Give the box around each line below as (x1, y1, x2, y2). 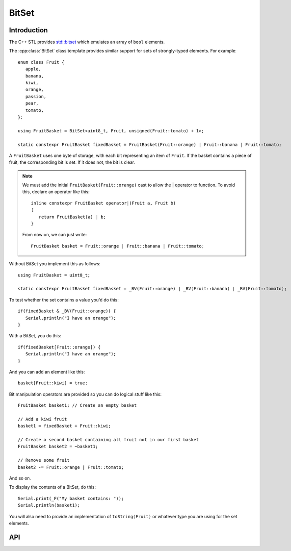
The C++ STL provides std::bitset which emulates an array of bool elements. (9, 39, 165, 45)
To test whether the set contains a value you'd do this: (9, 297, 119, 302)
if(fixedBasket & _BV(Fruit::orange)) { (18, 308, 116, 314)
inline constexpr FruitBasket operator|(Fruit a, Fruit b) (31, 200, 176, 206)
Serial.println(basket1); (18, 502, 80, 508)
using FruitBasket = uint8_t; (18, 272, 91, 278)
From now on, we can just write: (22, 232, 87, 238)
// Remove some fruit (18, 457, 70, 463)
